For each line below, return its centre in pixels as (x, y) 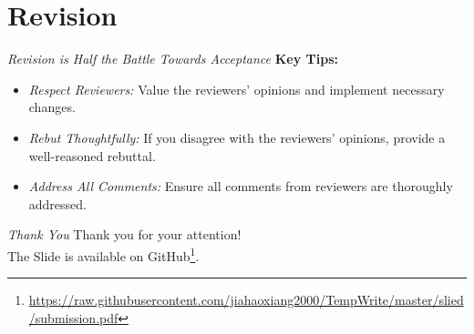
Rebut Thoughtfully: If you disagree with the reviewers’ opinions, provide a (237, 137)
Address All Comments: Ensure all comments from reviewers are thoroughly (241, 186)
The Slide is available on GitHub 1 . (103, 254)
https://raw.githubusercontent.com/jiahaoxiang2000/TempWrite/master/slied (246, 300)
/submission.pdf (73, 317)
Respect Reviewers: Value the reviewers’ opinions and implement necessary (237, 89)
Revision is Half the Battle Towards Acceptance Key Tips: (173, 59)
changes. (52, 107)
